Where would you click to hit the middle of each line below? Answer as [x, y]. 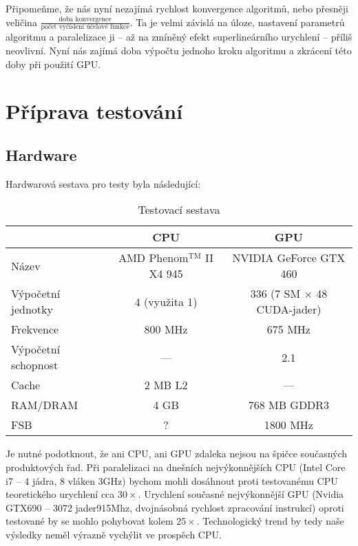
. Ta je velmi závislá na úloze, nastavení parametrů [237, 22]
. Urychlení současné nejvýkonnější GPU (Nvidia [241, 494]
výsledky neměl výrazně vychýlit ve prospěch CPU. [114, 534]
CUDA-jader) [289, 309]
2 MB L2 [166, 385]
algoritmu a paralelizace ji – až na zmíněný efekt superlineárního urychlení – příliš [179, 37]
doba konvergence [85, 20]
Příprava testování [94, 111]
